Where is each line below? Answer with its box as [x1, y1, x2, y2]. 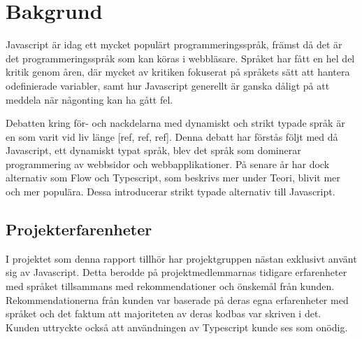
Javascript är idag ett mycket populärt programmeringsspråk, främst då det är [6, 37, 342, 52]
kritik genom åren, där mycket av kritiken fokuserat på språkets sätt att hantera [6, 64, 350, 79]
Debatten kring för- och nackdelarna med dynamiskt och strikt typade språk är [6, 116, 345, 130]
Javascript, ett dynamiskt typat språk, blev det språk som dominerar [6, 143, 301, 158]
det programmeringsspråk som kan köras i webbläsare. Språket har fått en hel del [6, 50, 355, 65]
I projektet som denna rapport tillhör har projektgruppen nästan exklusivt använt [6, 251, 357, 265]
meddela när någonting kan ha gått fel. [6, 92, 173, 106]
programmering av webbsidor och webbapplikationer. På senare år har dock [6, 156, 330, 171]
